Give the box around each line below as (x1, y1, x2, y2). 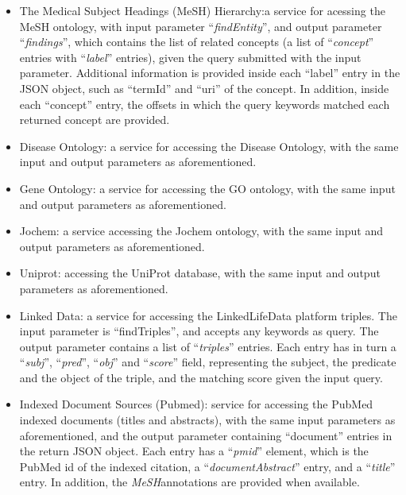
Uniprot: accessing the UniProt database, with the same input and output (19, 265, 381, 281)
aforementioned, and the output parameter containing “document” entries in (19, 427, 392, 443)
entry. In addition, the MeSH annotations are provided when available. (19, 474, 360, 490)
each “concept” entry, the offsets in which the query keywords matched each (19, 95, 390, 112)
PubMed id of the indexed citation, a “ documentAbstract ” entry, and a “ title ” (19, 458, 396, 474)
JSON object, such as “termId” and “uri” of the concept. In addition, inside (19, 79, 389, 96)
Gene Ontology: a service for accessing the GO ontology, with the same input (19, 180, 396, 196)
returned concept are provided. (19, 111, 170, 128)
